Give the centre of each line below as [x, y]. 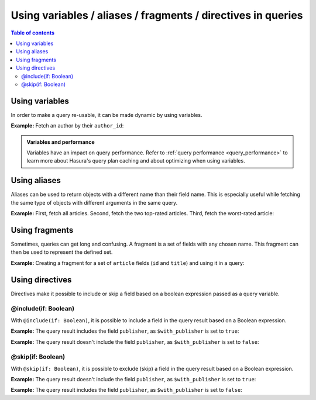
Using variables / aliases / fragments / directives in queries [157, 15]
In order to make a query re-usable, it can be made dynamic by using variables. [107, 115]
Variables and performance [61, 142]
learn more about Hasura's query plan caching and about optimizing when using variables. [136, 161]
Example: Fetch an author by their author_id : [67, 126]
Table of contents [33, 33]
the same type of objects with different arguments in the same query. [94, 202]
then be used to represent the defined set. [62, 252]
